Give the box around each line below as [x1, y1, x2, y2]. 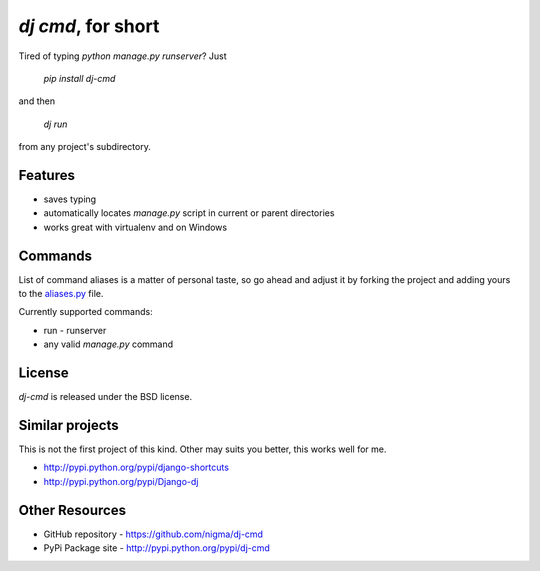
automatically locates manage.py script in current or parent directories [43, 207, 335, 219]
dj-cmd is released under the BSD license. [18, 391, 193, 403]
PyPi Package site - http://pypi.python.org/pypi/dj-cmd [43, 542, 270, 554]
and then [18, 95, 55, 107]
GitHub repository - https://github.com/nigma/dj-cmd [43, 528, 264, 540]
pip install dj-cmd [43, 72, 116, 84]
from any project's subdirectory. [18, 141, 152, 153]
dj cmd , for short [18, 15, 160, 37]
